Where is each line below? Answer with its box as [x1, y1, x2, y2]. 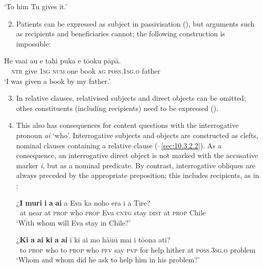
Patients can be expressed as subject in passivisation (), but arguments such [16, 18, 255, 29]
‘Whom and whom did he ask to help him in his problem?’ [16, 254, 200, 265]
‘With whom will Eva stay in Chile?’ [16, 217, 131, 228]
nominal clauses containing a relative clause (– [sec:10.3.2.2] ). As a [16, 140, 222, 150]
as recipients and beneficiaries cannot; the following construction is [16, 28, 225, 39]
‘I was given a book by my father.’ [4, 75, 111, 86]
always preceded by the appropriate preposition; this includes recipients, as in [16, 170, 259, 181]
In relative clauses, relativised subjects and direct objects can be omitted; [16, 93, 246, 103]
